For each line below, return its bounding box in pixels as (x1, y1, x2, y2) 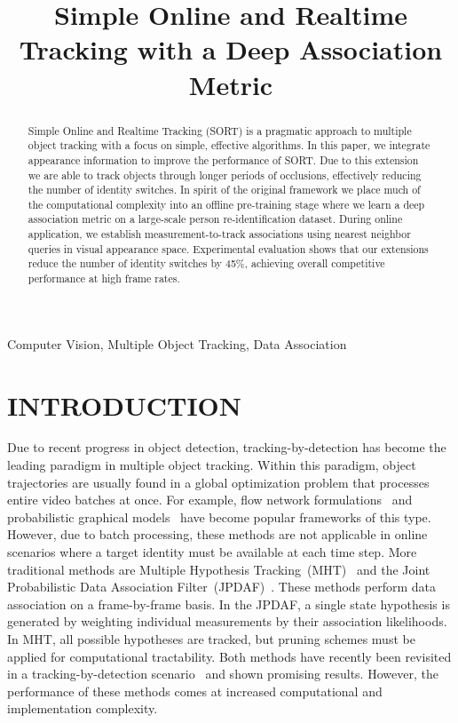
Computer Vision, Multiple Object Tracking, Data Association (7, 334, 347, 353)
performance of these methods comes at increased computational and (7, 681, 383, 700)
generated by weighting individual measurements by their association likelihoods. (7, 612, 447, 631)
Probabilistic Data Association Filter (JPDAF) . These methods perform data (7, 577, 436, 596)
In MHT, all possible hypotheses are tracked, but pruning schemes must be (7, 630, 415, 648)
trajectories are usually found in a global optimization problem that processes (7, 473, 430, 491)
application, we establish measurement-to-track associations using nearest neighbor (28, 226, 411, 242)
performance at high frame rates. (28, 271, 180, 286)
